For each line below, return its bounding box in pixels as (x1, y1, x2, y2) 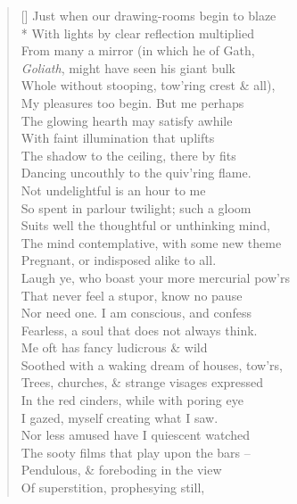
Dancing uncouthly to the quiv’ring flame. (21, 163, 252, 182)
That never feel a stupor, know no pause (21, 285, 243, 304)
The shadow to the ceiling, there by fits (21, 145, 236, 164)
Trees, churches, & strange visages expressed (21, 373, 264, 392)
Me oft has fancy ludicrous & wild (21, 338, 208, 357)
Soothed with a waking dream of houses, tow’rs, (21, 355, 283, 374)
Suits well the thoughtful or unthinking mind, (21, 216, 270, 235)
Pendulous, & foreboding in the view (21, 460, 222, 479)
